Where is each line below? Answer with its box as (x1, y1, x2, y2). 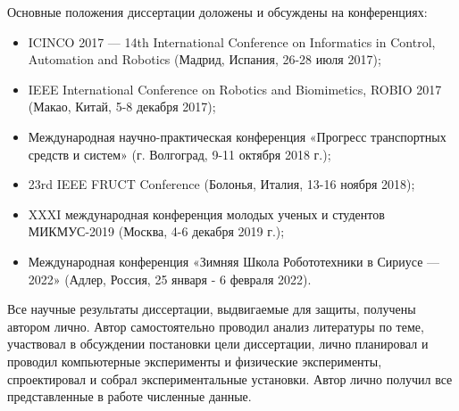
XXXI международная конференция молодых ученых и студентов (28, 204, 385, 223)
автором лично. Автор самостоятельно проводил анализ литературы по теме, (7, 316, 424, 335)
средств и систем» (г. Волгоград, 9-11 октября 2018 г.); (28, 144, 331, 163)
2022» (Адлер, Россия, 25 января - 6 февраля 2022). (28, 269, 312, 288)
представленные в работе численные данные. (7, 387, 252, 406)
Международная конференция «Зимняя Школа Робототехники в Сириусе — (28, 251, 440, 270)
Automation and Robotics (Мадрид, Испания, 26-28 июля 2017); (28, 50, 381, 69)
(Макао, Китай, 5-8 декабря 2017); (28, 97, 216, 116)
